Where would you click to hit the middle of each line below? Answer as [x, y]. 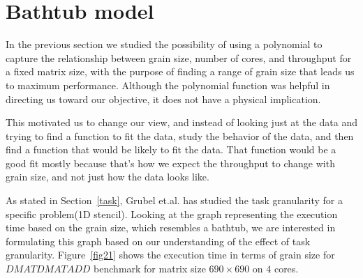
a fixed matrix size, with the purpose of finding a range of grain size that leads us [180, 71]
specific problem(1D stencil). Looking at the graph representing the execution [172, 214]
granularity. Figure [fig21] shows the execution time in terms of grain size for [170, 255]
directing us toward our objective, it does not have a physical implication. [163, 99]
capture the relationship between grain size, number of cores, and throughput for [179, 57]
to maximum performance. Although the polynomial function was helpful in [168, 85]
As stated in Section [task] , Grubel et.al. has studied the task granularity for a [174, 200]
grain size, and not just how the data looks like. [108, 177]
